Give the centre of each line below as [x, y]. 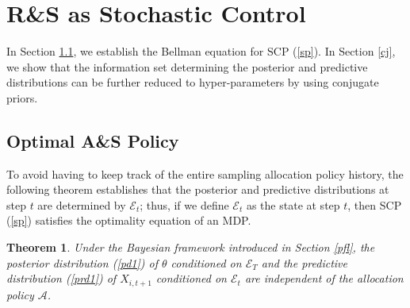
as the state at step [293, 204]
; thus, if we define [184, 204]
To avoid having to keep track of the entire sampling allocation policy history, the [205, 173]
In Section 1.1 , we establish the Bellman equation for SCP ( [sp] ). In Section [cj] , [201, 51]
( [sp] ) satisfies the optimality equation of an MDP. [129, 220]
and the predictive [304, 262]
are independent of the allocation [324, 278]
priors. [22, 97]
